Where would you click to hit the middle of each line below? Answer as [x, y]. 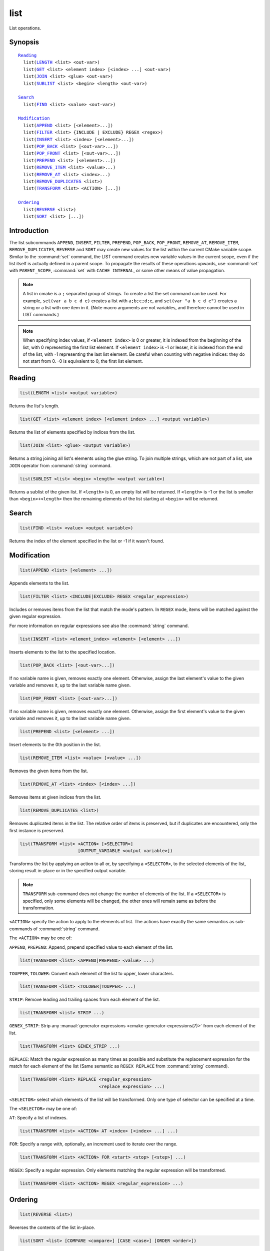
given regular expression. [35, 616]
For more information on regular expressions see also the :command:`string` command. [99, 625]
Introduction [29, 230]
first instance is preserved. [37, 830]
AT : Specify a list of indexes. [38, 1118]
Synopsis [24, 42]
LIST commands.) [41, 315]
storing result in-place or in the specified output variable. [68, 871]
